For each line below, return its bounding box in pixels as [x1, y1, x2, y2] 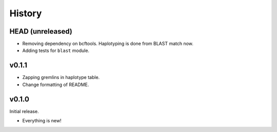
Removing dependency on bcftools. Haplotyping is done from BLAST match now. [22, 41, 193, 47]
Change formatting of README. [22, 82, 89, 88]
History [9, 8, 42, 19]
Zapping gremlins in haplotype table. [22, 74, 100, 81]
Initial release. [9, 108, 39, 114]
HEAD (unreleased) [9, 27, 73, 36]
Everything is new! [22, 118, 62, 124]
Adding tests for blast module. [22, 47, 90, 54]
